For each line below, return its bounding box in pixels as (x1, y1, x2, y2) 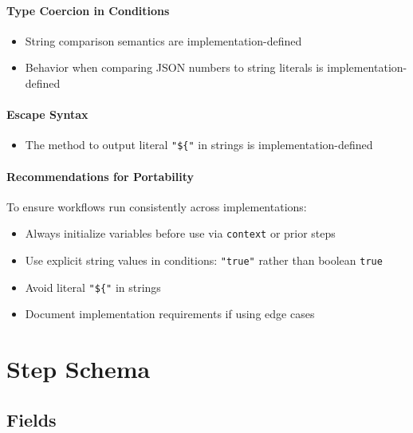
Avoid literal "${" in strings (25, 278, 161, 295)
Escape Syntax (6, 106, 88, 123)
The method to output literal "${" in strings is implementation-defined (25, 136, 373, 153)
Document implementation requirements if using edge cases (25, 305, 315, 322)
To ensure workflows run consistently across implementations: (6, 198, 307, 215)
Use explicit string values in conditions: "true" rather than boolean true (25, 252, 383, 269)
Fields (6, 407, 57, 431)
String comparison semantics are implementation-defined (25, 32, 302, 49)
